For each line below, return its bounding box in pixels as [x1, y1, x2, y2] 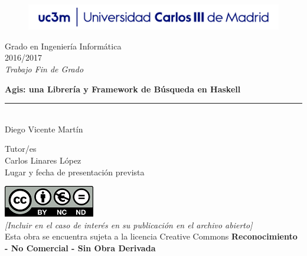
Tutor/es [5, 142, 37, 155]
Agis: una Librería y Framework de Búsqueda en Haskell [5, 82, 241, 95]
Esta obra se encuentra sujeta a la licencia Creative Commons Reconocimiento [5, 230, 298, 242]
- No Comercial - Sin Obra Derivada [5, 241, 156, 254]
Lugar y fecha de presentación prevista [5, 165, 145, 178]
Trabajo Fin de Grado [5, 63, 84, 75]
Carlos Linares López [5, 154, 81, 166]
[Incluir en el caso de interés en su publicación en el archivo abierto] [5, 218, 253, 231]
